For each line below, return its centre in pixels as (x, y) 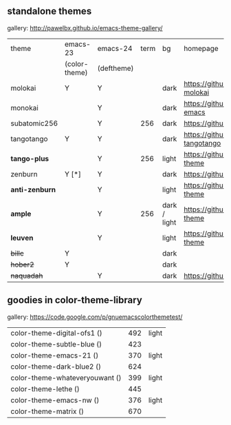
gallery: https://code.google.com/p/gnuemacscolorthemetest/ (95, 317)
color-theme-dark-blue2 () (56, 366)
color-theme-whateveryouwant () (66, 377)
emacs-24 (115, 48)
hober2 (22, 265)
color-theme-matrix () (47, 411)
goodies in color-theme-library (75, 300)
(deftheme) (115, 68)
